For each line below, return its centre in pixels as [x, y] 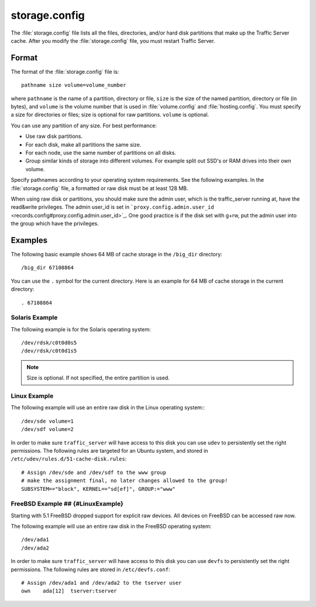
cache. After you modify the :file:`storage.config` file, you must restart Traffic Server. [113, 40]
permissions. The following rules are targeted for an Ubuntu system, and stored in [109, 450]
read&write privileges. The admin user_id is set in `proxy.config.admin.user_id [112, 207]
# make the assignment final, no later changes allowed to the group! [125, 481]
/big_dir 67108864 [48, 268]
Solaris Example [34, 318]
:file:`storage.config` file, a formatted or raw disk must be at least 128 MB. [99, 188]
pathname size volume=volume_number [74, 85]
